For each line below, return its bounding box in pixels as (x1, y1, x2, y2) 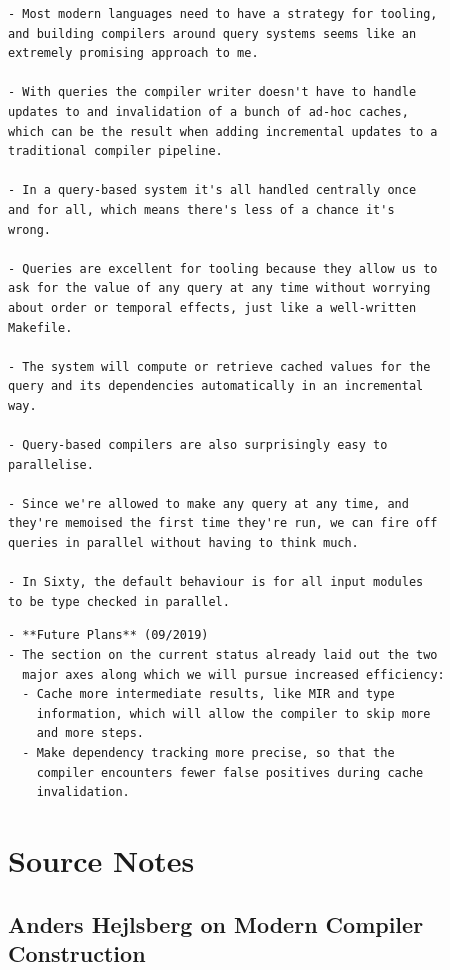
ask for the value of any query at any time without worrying (8, 281, 431, 296)
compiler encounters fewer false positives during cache (36, 765, 424, 780)
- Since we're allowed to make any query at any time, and (8, 496, 409, 511)
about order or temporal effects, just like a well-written (8, 300, 417, 315)
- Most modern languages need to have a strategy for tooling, (8, 7, 438, 21)
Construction (8, 937, 146, 968)
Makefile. (8, 320, 73, 335)
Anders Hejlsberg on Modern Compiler (8, 908, 424, 939)
